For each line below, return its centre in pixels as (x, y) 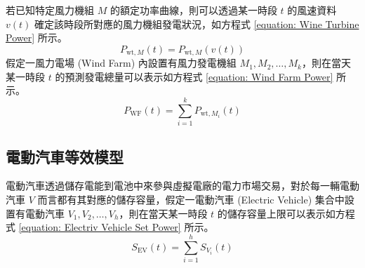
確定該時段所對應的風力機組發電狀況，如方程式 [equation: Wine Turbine (197, 24)
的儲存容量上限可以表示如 (276, 213)
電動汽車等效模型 (65, 156)
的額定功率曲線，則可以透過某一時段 (193, 10)
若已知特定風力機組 (50, 10)
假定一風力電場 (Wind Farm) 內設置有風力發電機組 (121, 63)
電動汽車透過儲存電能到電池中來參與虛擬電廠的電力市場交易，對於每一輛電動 (182, 186)
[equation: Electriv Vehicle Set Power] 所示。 (116, 227)
